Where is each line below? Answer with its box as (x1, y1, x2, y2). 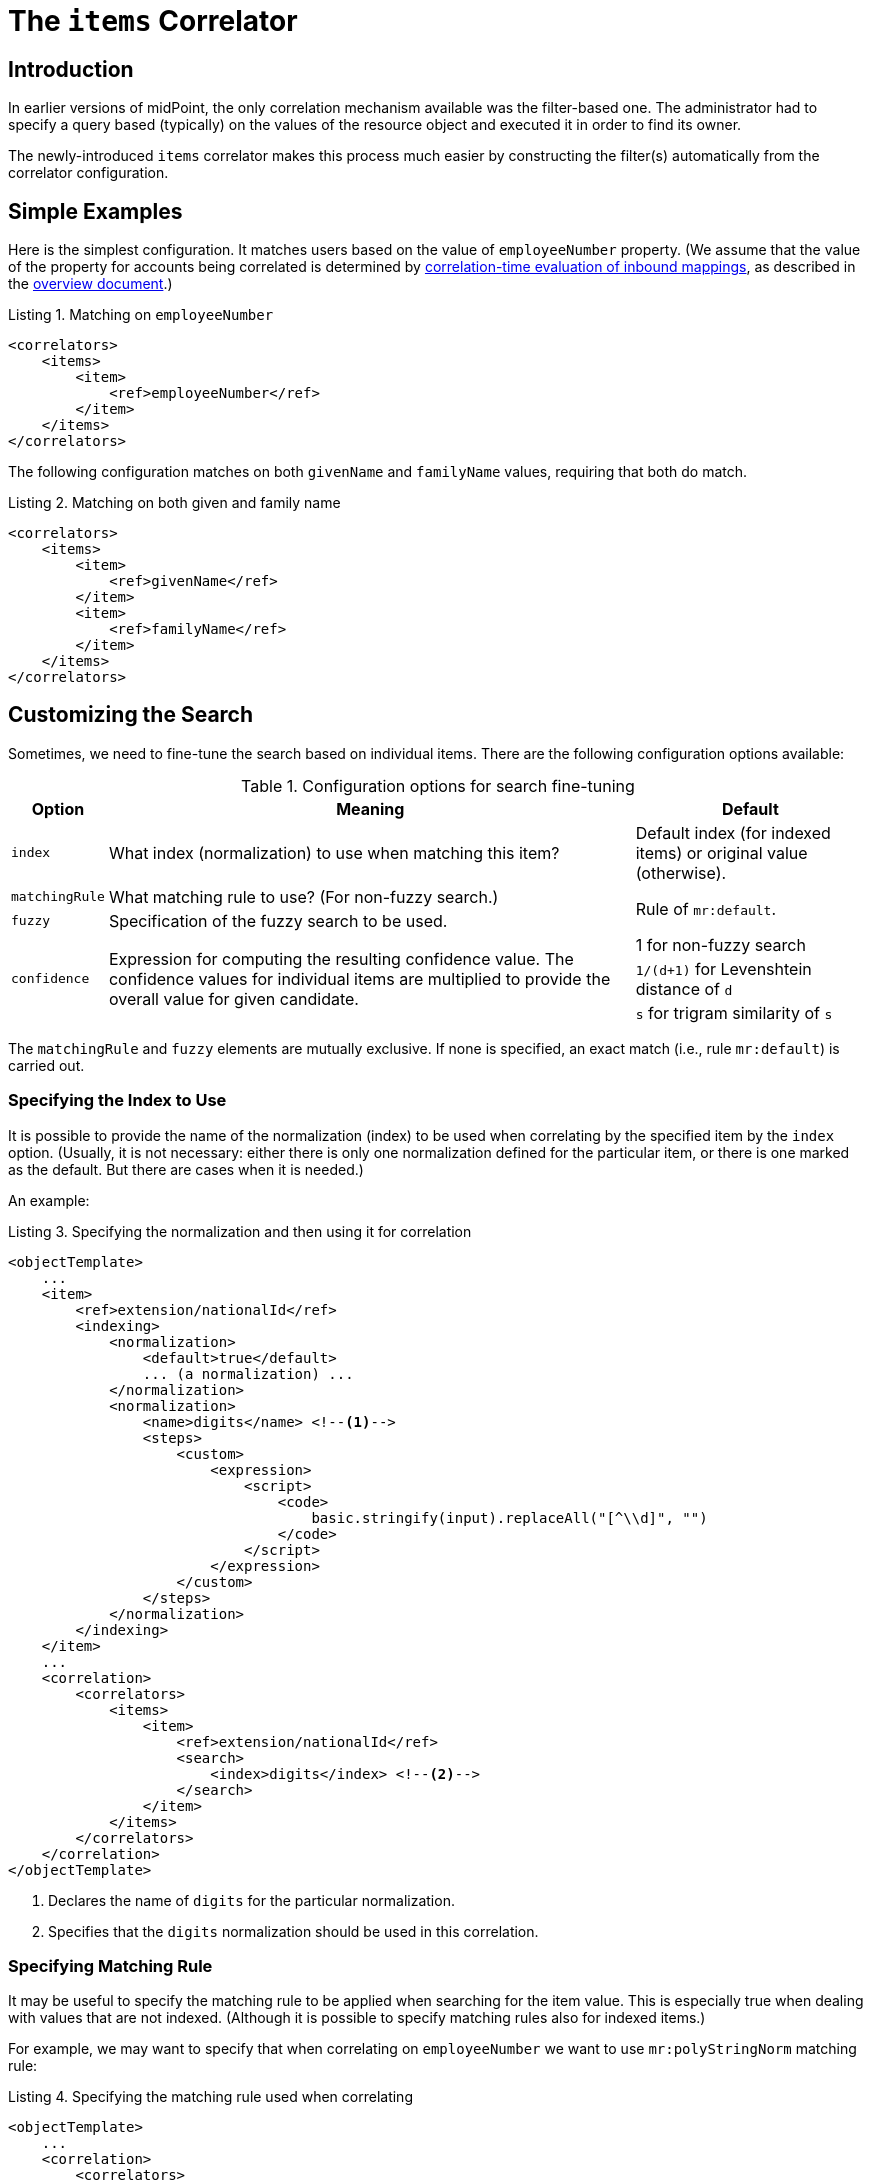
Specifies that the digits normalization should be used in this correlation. (48, 1922, 539, 1940)
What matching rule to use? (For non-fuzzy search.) (108, 886, 499, 907)
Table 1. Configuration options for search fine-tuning (241, 775, 635, 796)
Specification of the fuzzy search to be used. (108, 910, 448, 931)
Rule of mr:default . (635, 898, 777, 919)
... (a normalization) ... (142, 1365, 354, 1382)
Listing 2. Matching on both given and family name (8, 494, 341, 512)
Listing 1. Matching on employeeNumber (8, 306, 274, 324)
